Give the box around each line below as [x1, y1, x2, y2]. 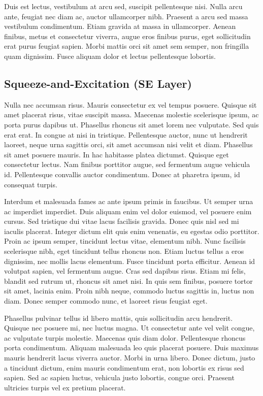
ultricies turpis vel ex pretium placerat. [4, 382, 126, 392]
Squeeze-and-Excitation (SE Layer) [4, 75, 192, 91]
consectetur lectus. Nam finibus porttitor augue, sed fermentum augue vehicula [4, 159, 250, 170]
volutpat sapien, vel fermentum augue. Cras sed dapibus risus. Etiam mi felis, [4, 266, 246, 276]
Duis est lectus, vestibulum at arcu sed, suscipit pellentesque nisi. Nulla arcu [4, 1, 243, 11]
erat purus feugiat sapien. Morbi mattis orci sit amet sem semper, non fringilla [4, 41, 249, 51]
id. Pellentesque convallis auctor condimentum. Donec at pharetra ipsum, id [4, 169, 240, 179]
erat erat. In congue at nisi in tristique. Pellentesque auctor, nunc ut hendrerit [4, 129, 248, 140]
